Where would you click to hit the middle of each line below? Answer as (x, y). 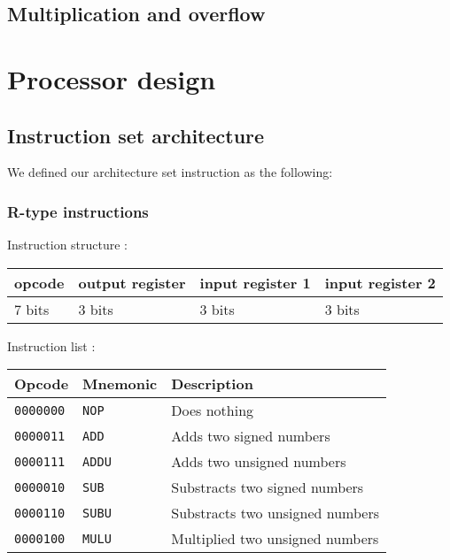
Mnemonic (120, 384)
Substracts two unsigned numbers (275, 513)
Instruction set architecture (136, 135)
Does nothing (213, 410)
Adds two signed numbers (251, 436)
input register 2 (380, 282)
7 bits (32, 309)
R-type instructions (78, 211)
